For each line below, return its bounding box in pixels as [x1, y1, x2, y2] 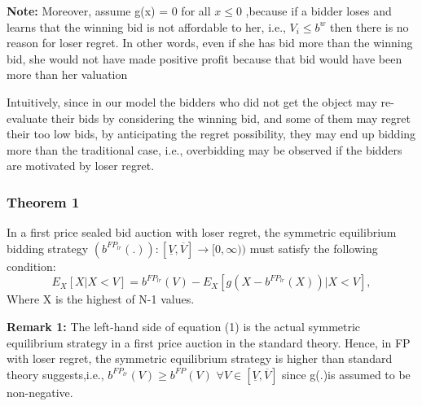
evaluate [7, 109, 48, 126]
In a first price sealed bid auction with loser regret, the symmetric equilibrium [7, 224, 397, 241]
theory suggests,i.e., [7, 365, 104, 382]
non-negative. [7, 383, 73, 400]
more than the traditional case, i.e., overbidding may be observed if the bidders [7, 141, 402, 158]
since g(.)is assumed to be [282, 365, 411, 382]
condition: [7, 257, 56, 274]
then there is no [330, 18, 409, 35]
